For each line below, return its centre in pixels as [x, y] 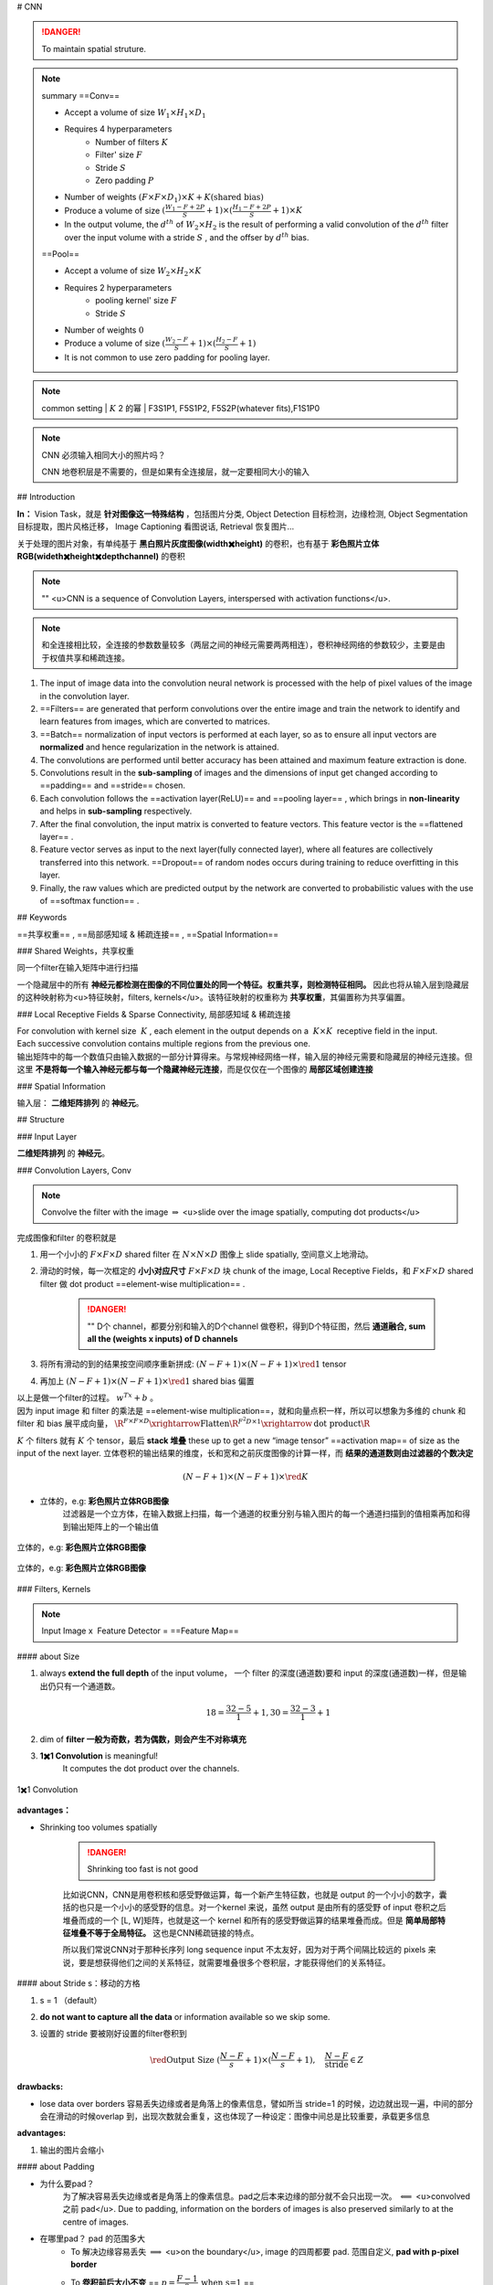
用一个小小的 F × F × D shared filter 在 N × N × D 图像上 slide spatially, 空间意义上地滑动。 [206, 1254]
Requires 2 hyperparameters [118, 287]
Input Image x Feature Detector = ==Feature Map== [140, 1631]
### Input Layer [47, 1136]
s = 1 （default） [71, 2000]
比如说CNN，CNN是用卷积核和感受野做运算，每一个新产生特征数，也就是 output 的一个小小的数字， [251, 1894]
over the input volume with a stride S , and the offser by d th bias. [187, 237]
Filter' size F [119, 154]
